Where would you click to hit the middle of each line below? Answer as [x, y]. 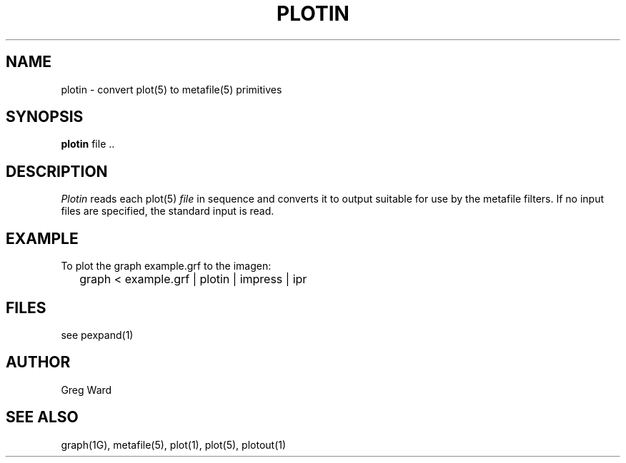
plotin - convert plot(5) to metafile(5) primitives [172, 89]
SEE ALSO [42, 417]
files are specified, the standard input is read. [168, 211]
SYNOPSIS [45, 117]
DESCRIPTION [57, 171]
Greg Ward [86, 390]
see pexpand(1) [97, 335]
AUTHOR [38, 362]
